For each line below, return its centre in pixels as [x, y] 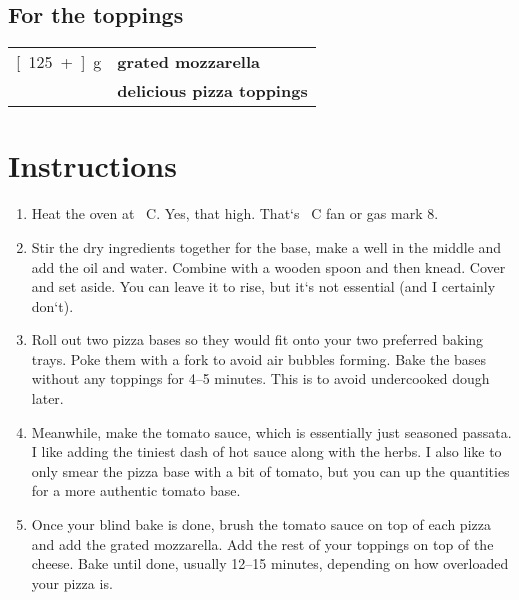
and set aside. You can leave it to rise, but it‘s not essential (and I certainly [263, 286]
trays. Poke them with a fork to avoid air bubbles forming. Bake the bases [259, 358]
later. [47, 398]
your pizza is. [72, 582]
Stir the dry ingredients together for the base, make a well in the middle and [266, 246]
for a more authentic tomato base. [136, 490]
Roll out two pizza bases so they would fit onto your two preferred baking [257, 339]
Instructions [92, 165]
